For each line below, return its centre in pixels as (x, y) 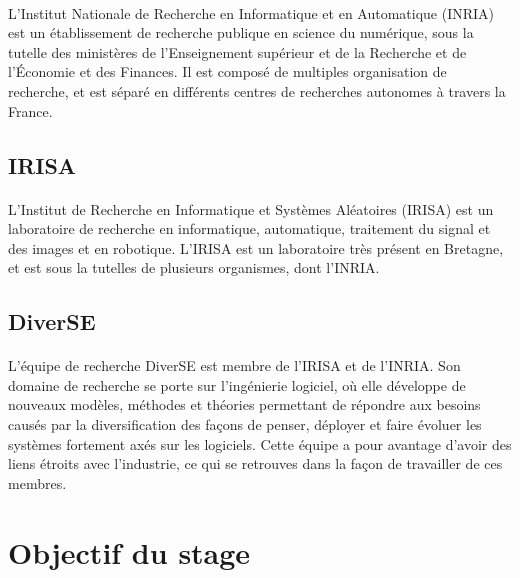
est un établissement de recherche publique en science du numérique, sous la (241, 32)
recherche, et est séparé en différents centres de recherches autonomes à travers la (257, 90)
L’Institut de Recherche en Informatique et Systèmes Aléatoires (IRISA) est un (251, 208)
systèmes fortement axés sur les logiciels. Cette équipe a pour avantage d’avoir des (260, 443)
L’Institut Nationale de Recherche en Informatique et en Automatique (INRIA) (251, 12)
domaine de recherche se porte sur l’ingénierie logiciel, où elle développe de (237, 384)
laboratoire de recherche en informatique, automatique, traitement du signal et (249, 228)
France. (30, 110)
